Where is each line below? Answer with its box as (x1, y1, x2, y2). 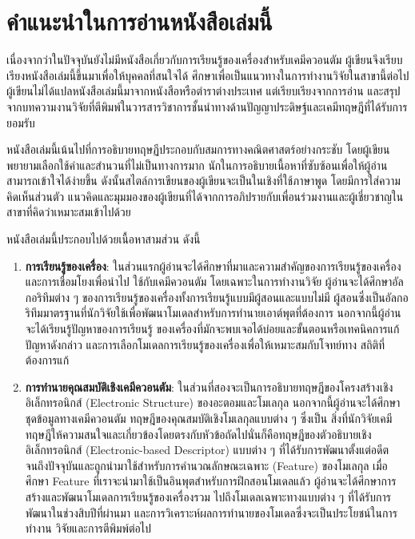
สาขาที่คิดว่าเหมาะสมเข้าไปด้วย (6, 203, 131, 220)
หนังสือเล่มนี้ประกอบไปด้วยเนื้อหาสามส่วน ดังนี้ (6, 231, 201, 247)
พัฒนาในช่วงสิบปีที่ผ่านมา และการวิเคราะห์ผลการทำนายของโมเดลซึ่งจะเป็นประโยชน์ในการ (25, 504, 397, 521)
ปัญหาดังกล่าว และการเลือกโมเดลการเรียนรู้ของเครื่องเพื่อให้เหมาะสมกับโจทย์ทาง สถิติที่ (25, 336, 385, 352)
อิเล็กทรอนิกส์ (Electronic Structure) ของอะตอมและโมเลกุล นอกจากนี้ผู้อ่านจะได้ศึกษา (25, 394, 401, 411)
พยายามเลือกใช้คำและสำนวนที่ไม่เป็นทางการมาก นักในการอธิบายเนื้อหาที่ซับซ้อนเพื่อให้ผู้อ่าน (6, 156, 388, 173)
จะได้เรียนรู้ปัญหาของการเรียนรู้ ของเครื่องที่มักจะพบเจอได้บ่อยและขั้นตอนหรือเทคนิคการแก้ (25, 320, 400, 337)
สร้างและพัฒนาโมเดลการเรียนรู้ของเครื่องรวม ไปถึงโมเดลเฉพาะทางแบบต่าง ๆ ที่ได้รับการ (25, 488, 391, 505)
